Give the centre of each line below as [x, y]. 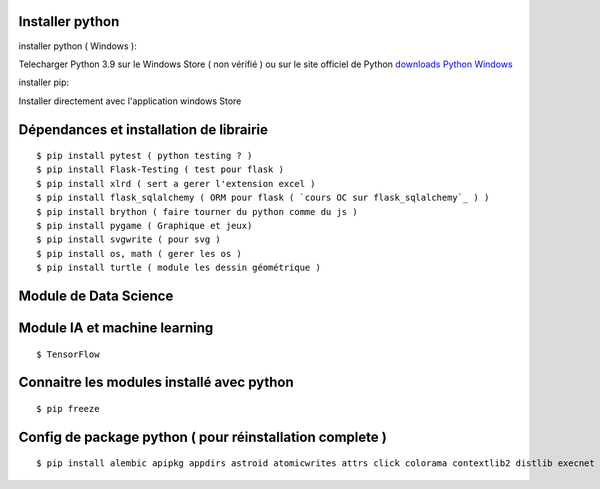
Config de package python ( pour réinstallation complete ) [202, 436]
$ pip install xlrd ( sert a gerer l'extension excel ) [176, 183]
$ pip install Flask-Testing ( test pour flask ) [160, 169]
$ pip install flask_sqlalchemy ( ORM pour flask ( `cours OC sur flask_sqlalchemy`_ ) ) [263, 198]
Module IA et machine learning [116, 328]
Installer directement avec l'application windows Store [130, 101]
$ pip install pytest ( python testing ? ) [144, 156]
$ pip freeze [68, 409]
